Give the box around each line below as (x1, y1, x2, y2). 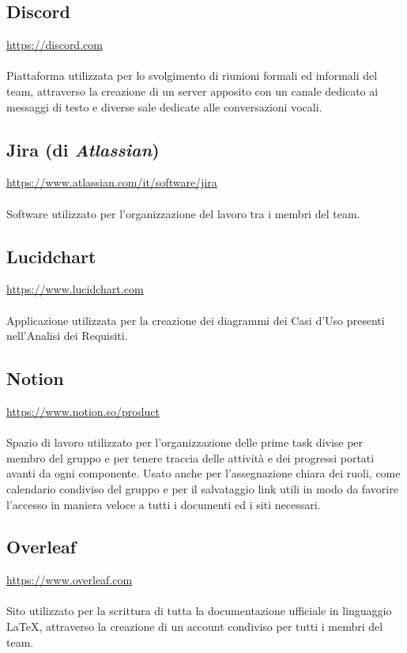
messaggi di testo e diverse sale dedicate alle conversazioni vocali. (6, 98, 322, 115)
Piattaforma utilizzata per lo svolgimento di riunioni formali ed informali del (6, 67, 378, 84)
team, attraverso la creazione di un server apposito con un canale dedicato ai (6, 82, 379, 99)
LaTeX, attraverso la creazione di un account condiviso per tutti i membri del (6, 618, 383, 635)
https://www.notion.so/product (6, 402, 160, 419)
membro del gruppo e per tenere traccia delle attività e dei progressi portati (6, 449, 375, 466)
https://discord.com (6, 36, 103, 53)
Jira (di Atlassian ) (6, 137, 160, 161)
